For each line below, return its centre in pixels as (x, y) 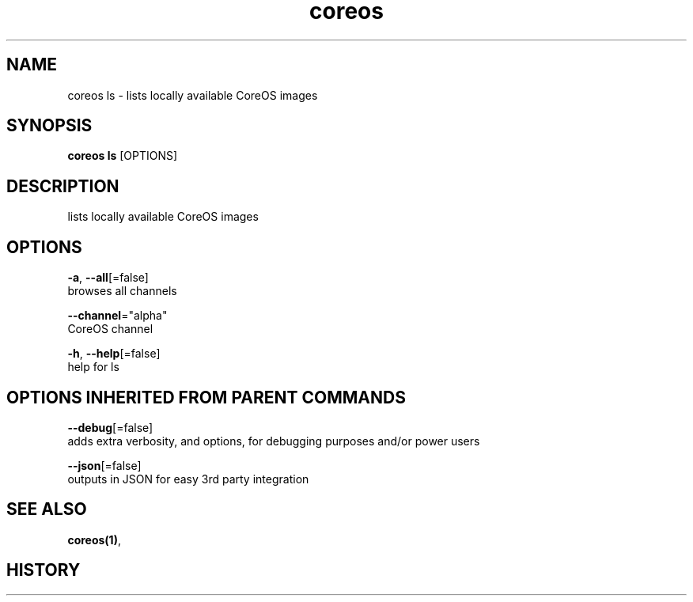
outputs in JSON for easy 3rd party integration (188, 479)
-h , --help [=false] (114, 354)
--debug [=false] (110, 427)
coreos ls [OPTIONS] (123, 156)
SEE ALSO (47, 509)
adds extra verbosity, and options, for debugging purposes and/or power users (274, 441)
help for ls (93, 367)
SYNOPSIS (49, 126)
